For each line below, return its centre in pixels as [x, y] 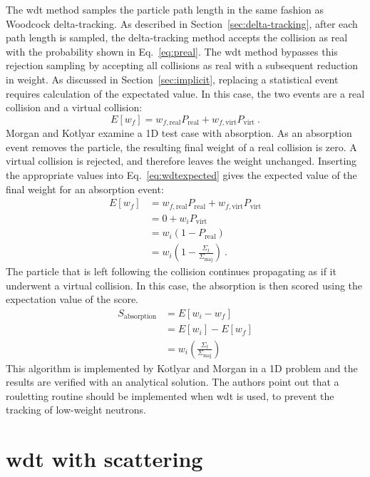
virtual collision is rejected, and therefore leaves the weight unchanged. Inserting [181, 161]
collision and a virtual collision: [74, 107]
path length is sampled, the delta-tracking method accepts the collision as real [177, 37]
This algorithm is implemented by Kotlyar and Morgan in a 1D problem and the [182, 368]
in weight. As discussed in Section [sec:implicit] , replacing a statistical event [172, 79]
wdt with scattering [104, 459]
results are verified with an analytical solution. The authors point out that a [173, 382]
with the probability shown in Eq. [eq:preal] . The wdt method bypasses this [172, 51]
